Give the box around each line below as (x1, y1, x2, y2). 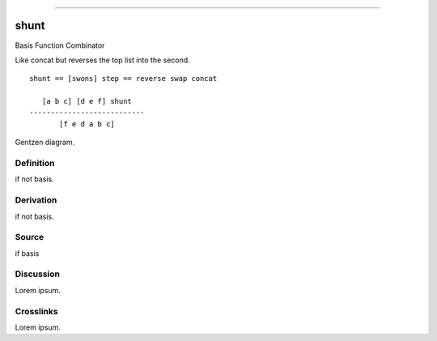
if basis (15, 248, 40, 258)
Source (15, 232, 45, 243)
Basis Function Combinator (15, 40, 105, 50)
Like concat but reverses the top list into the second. (15, 55, 190, 65)
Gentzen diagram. (15, 138, 75, 147)
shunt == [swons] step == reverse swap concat (29, 74, 218, 83)
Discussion (15, 268, 61, 279)
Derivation (15, 194, 57, 206)
